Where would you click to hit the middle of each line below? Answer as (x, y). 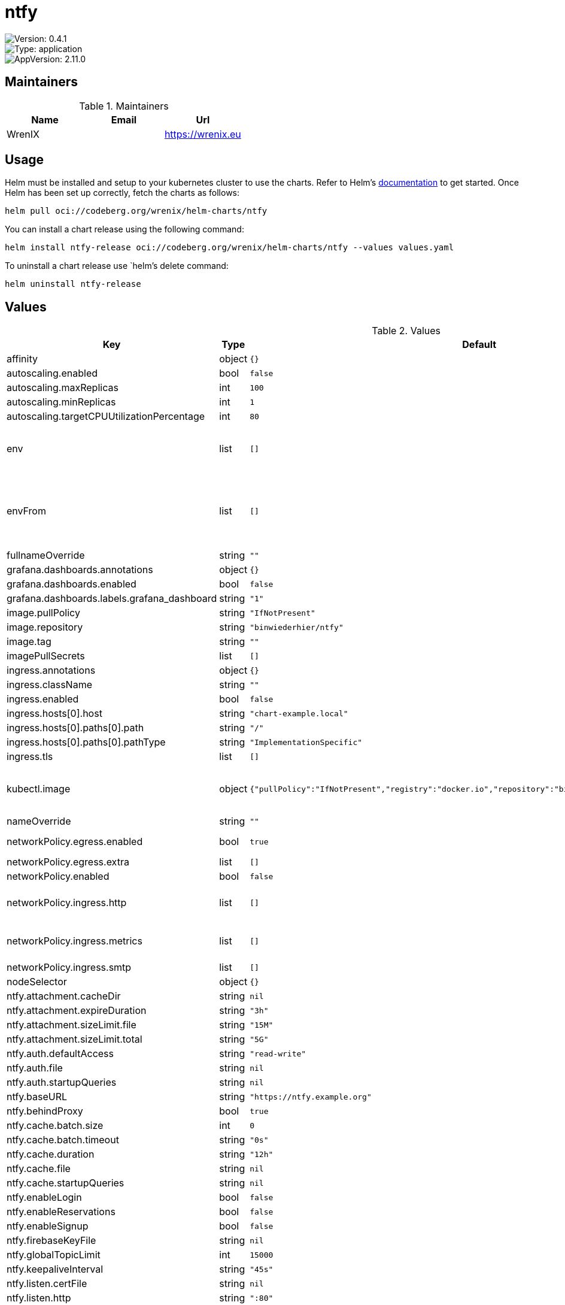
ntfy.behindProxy (45, 1111)
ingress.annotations (51, 670)
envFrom (26, 511)
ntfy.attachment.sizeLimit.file (72, 1025)
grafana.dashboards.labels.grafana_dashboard (112, 599)
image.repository (45, 627)
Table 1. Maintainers (124, 106)
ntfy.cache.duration (51, 1154)
